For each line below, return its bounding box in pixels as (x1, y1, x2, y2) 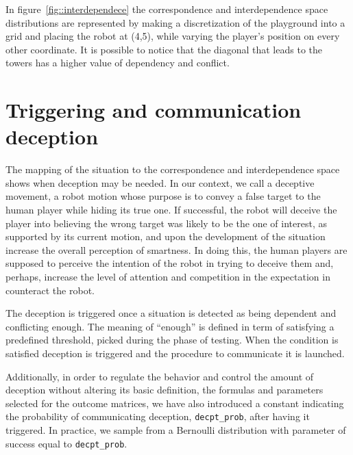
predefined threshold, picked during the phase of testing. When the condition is (5, 333, 339, 347)
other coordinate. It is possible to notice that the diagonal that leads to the (5, 42, 322, 56)
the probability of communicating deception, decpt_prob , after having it (5, 409, 310, 424)
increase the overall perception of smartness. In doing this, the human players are (5, 242, 348, 257)
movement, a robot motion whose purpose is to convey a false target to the (5, 189, 321, 203)
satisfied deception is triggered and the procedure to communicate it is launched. (5, 346, 345, 360)
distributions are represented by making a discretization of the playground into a (5, 15, 345, 29)
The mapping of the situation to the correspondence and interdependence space (5, 162, 340, 177)
